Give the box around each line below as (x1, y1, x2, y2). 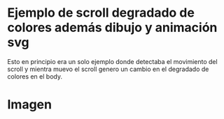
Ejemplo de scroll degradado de (7, 5, 195, 21)
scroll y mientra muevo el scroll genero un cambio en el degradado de (7, 65, 209, 73)
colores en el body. (7, 72, 63, 81)
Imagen (7, 97, 52, 113)
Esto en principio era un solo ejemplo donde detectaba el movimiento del (7, 57, 218, 65)
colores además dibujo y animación (7, 19, 218, 35)
